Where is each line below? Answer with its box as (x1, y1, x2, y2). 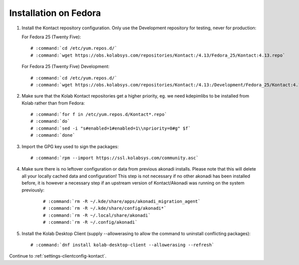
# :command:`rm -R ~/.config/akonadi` (43, 219, 138, 225)
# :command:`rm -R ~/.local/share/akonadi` (43, 212, 151, 218)
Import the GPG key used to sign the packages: (21, 143, 119, 149)
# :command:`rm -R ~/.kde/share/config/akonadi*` (43, 205, 167, 211)
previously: (21, 187, 45, 193)
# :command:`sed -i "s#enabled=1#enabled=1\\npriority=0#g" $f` (30, 125, 191, 131)
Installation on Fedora (9, 7, 101, 18)
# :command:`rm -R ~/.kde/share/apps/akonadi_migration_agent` (43, 198, 201, 204)
